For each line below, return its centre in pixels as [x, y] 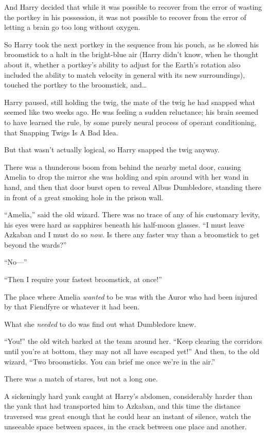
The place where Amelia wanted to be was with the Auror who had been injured [131, 296]
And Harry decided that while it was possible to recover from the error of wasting [133, 7]
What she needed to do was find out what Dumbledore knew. [100, 324]
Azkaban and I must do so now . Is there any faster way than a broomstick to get [132, 234]
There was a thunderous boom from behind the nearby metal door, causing [123, 167]
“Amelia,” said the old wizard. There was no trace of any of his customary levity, [132, 214]
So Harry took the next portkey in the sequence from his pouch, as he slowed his [131, 44]
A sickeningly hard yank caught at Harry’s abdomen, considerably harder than [128, 396]
